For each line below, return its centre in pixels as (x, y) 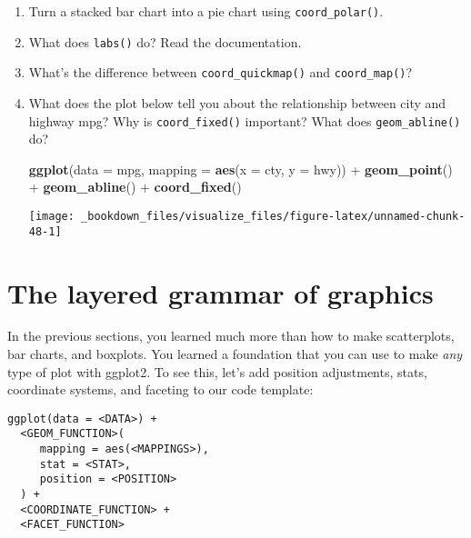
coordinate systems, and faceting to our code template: (160, 389)
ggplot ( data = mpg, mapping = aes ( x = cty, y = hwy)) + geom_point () (241, 169)
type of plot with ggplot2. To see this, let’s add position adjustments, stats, (217, 371)
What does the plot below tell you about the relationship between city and (237, 102)
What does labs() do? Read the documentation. (165, 41)
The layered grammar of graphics (220, 292)
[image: (51, 216)
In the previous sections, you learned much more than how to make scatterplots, (231, 336)
